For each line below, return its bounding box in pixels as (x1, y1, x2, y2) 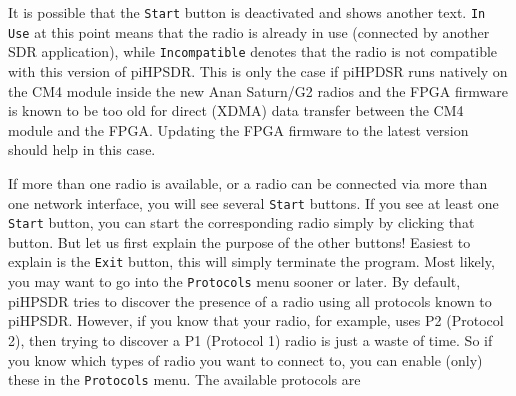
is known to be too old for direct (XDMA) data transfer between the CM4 (8, 100, 464, 121)
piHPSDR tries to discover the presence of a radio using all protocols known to (8, 290, 492, 311)
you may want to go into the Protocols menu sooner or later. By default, (8, 271, 461, 292)
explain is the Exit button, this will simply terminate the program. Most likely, (8, 251, 495, 272)
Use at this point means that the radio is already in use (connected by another (8, 21, 490, 42)
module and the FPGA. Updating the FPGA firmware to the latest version (8, 119, 469, 140)
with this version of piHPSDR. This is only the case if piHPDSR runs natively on (8, 60, 508, 81)
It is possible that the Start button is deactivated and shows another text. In (8, 2, 486, 22)
